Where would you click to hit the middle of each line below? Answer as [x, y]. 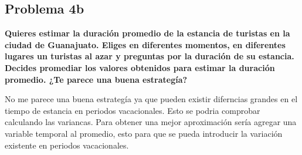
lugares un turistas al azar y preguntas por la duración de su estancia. [150, 56]
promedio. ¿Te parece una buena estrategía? [96, 79]
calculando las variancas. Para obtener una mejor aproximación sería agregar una [151, 122]
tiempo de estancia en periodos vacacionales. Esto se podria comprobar [133, 110]
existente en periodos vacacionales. [67, 145]
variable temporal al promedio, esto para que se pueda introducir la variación [144, 133]
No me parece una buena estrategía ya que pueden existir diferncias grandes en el [151, 99]
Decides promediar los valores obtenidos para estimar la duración [140, 67]
